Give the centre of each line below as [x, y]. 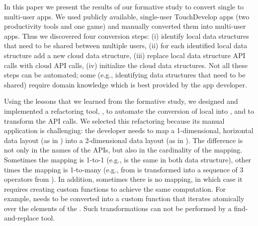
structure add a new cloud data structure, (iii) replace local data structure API [125, 55]
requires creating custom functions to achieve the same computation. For [115, 188]
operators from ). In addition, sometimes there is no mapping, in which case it [123, 179]
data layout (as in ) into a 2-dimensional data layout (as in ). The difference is [124, 140]
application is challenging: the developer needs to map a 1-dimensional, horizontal [129, 130]
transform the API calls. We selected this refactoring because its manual [114, 120]
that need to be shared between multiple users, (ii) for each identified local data [126, 45]
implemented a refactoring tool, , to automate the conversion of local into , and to [129, 111]
